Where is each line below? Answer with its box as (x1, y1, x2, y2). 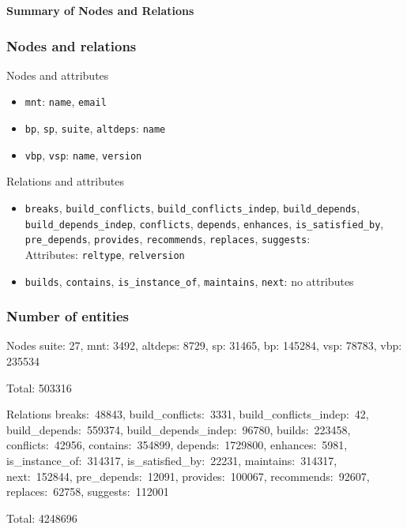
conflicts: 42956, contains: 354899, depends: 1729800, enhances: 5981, (6, 437, 348, 453)
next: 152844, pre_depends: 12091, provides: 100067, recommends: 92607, (6, 467, 370, 484)
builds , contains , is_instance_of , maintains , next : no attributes (24, 272, 354, 289)
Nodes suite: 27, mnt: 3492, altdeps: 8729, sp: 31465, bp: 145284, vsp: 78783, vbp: (6, 337, 402, 354)
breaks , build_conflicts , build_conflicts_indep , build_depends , (24, 199, 360, 216)
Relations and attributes (6, 173, 124, 189)
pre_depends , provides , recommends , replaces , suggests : (24, 231, 311, 247)
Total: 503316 (6, 379, 72, 396)
